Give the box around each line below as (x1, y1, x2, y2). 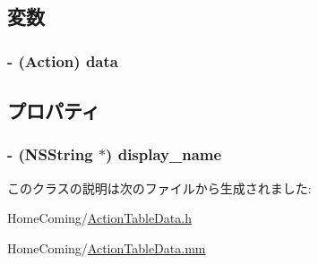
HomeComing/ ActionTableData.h (7, 209, 192, 227)
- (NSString (7, 143, 93, 166)
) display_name (106, 143, 222, 166)
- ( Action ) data (7, 49, 118, 72)
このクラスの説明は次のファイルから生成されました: (7, 178, 312, 197)
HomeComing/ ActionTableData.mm (7, 238, 206, 257)
